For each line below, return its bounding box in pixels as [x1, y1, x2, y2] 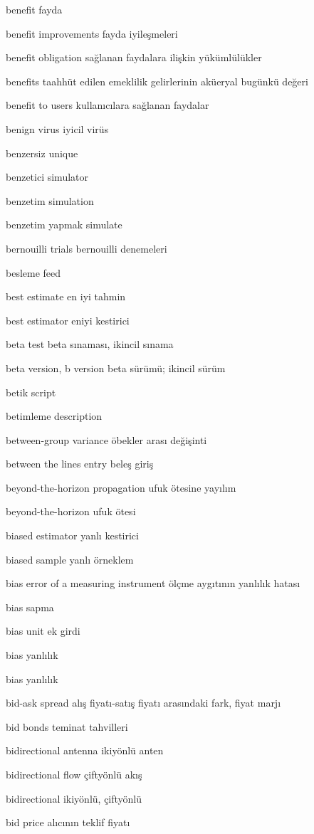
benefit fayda [6, 2, 63, 16]
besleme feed [6, 265, 61, 280]
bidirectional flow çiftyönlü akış [6, 767, 142, 781]
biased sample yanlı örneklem [6, 551, 134, 566]
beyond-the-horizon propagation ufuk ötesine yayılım [6, 480, 236, 495]
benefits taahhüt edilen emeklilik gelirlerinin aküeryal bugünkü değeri [6, 73, 308, 88]
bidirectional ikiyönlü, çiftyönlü [6, 791, 142, 806]
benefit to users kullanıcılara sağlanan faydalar [6, 97, 209, 112]
